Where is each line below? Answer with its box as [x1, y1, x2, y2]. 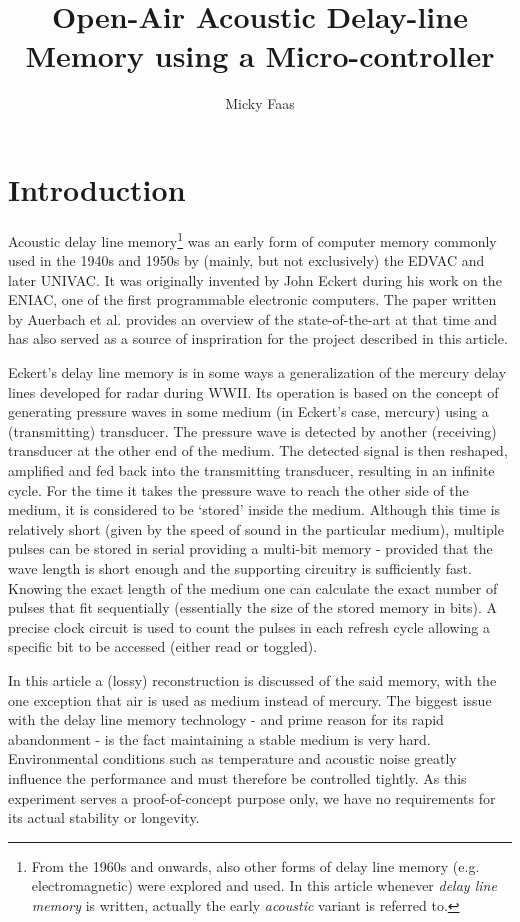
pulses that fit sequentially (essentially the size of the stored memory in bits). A [8, 597, 498, 618]
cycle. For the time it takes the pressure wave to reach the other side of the [8, 479, 469, 500]
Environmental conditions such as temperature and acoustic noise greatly [8, 748, 457, 769]
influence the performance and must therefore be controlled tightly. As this [8, 767, 467, 788]
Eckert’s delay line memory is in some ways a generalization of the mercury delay [8, 362, 507, 383]
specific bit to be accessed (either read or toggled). [8, 636, 318, 657]
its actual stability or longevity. [8, 807, 200, 828]
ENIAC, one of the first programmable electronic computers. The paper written [8, 289, 497, 310]
